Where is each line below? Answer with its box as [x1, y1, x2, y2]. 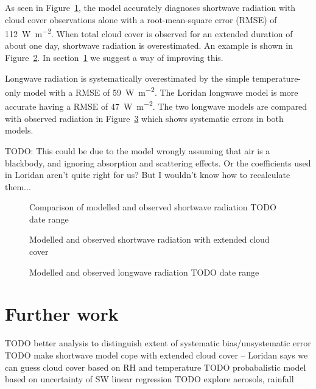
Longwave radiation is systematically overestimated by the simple [5, 71, 250, 84]
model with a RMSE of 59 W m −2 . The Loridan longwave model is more [23, 84, 298, 98]
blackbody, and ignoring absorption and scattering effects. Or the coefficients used [5, 156, 311, 169]
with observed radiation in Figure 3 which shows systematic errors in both [5, 112, 284, 124]
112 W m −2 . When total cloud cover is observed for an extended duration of [5, 26, 293, 40]
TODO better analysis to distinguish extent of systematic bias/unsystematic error [5, 337, 311, 349]
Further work [5, 301, 119, 326]
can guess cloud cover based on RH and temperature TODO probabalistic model [5, 360, 306, 373]
